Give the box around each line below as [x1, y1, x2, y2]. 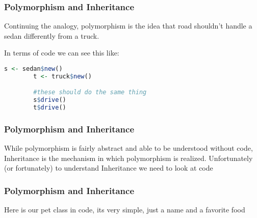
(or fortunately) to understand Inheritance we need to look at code [4, 162, 213, 173]
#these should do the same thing [33, 89, 147, 96]
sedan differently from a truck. [4, 30, 99, 41]
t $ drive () [33, 104, 66, 112]
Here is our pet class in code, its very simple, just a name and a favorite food [4, 204, 245, 215]
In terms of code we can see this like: [4, 47, 119, 58]
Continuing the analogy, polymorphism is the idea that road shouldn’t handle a [4, 20, 252, 31]
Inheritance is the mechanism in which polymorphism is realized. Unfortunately [4, 152, 253, 163]
